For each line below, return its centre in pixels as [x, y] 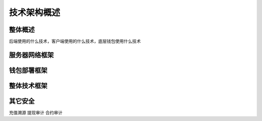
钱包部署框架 [28, 70]
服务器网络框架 [31, 55]
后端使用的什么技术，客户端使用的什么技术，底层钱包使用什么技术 [75, 41]
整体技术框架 [28, 86]
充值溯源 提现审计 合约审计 [36, 113]
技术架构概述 [35, 13]
